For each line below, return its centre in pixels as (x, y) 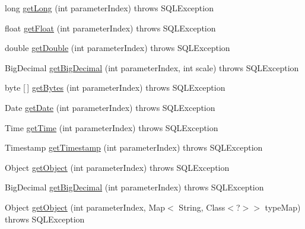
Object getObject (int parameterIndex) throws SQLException (117, 167)
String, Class (202, 207)
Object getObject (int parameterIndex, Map (85, 207)
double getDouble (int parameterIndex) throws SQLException (117, 48)
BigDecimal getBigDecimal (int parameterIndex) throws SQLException (134, 187)
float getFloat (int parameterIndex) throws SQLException (110, 28)
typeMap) (283, 207)
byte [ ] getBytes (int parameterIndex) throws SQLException (115, 88)
